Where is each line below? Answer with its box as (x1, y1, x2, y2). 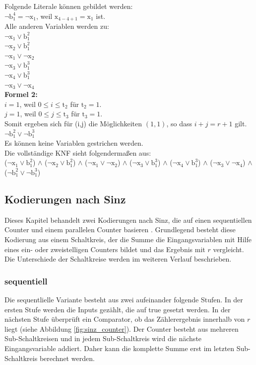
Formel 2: (4, 89, 38, 99)
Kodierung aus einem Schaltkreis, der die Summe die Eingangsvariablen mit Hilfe (4, 234, 252, 244)
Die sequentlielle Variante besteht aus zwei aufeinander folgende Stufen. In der (4, 294, 243, 304)
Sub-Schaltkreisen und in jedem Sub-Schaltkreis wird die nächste (4, 333, 202, 344)
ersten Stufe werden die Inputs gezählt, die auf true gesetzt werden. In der (4, 304, 231, 314)
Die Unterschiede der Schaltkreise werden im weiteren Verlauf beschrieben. (4, 254, 232, 264)
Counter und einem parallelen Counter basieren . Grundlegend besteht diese (4, 224, 236, 235)
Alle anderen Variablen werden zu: (4, 21, 109, 31)
